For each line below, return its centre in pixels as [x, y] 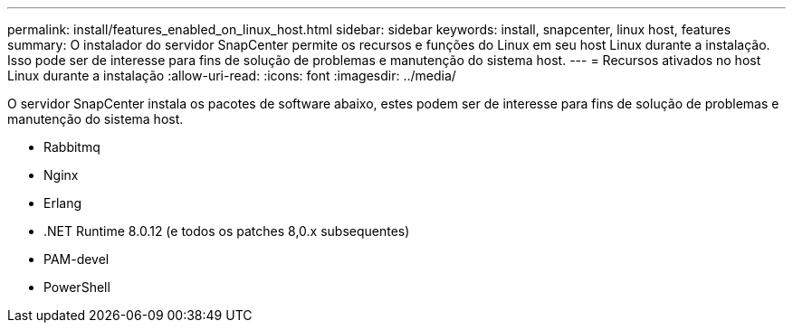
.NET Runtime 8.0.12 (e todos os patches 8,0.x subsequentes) [227, 231]
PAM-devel [76, 259]
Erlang [63, 203]
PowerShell [77, 287]
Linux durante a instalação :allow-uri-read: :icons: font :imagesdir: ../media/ [232, 75]
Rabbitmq [72, 147]
